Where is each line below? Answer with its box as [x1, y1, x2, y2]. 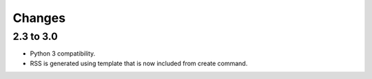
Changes [12, 10, 65, 25]
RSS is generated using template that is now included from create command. [30, 59, 248, 67]
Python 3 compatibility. [30, 49, 96, 58]
